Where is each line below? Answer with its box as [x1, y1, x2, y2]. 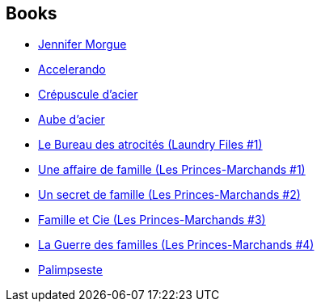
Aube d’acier [38, 112, 105, 127]
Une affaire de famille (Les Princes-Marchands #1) [38, 162, 306, 177]
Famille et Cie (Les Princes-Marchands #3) [38, 213, 266, 227]
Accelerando [38, 62, 106, 77]
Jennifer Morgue [38, 37, 127, 52]
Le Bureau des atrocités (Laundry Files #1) [38, 137, 263, 152]
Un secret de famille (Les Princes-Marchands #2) [38, 188, 301, 202]
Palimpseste [38, 263, 103, 277]
